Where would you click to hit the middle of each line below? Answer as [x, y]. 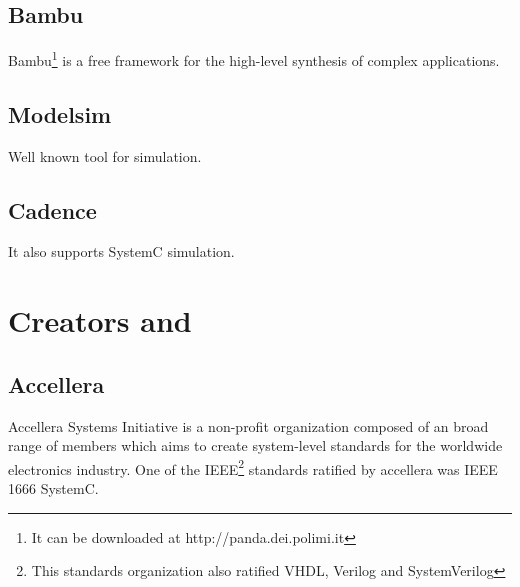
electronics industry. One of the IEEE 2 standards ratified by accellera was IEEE [253, 467]
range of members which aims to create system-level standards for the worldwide [255, 445]
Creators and [100, 320]
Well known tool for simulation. [105, 155]
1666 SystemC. [53, 488]
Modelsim [60, 113]
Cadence [52, 209]
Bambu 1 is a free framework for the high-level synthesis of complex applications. [254, 58]
